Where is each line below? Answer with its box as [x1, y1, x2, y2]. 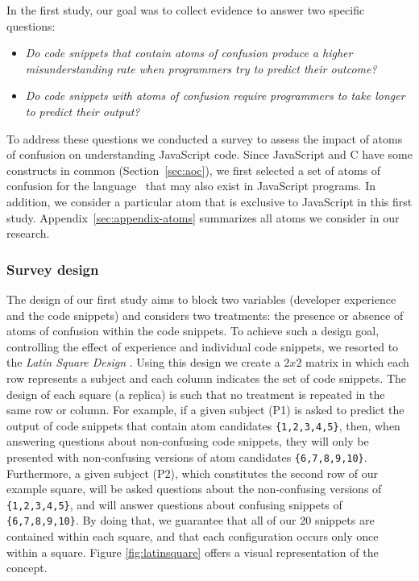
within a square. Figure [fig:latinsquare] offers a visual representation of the [6, 543, 379, 560]
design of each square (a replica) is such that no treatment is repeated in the [6, 385, 385, 402]
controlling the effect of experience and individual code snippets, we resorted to [6, 338, 399, 355]
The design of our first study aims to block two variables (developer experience [6, 290, 396, 307]
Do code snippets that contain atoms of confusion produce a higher [25, 44, 353, 61]
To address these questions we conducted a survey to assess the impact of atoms [6, 130, 403, 147]
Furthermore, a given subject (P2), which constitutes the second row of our [6, 464, 378, 481]
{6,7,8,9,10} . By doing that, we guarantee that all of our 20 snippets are [6, 512, 375, 529]
